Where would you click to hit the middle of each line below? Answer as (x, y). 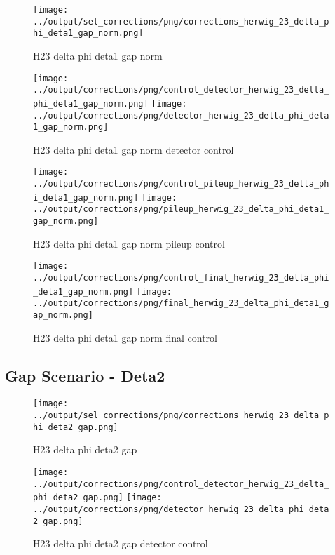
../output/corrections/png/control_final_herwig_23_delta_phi (181, 277)
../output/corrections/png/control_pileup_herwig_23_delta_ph (181, 184)
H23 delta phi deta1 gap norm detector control (134, 149)
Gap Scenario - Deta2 (85, 375)
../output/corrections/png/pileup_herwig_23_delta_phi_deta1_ (181, 209)
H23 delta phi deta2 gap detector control (121, 543)
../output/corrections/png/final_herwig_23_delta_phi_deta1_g (181, 303)
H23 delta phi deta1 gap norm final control (125, 337)
